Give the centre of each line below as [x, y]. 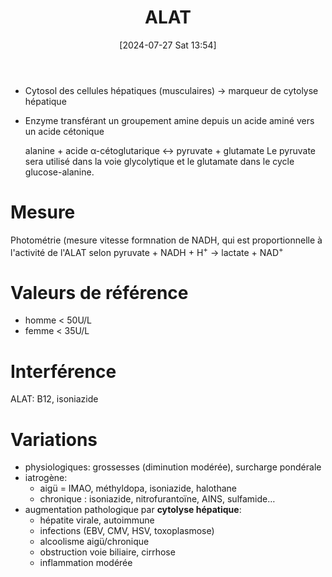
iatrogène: [46, 478]
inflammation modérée [86, 563]
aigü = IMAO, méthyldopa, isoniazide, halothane [138, 488]
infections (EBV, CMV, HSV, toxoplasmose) [127, 531]
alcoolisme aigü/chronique [94, 542]
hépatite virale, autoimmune [97, 520]
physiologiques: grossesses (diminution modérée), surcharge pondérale [173, 467]
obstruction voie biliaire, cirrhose [107, 552]
